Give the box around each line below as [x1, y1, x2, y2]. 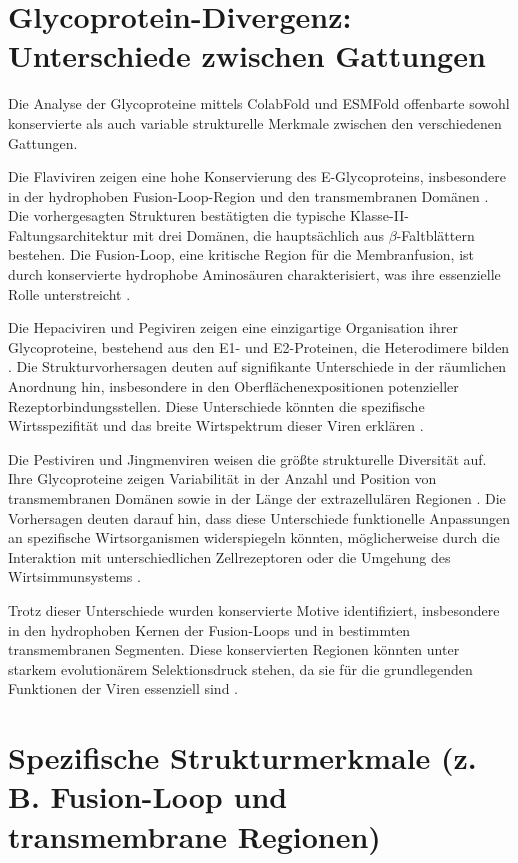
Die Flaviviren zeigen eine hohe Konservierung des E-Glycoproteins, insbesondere [8, 166, 506, 187]
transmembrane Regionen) [8, 815, 381, 856]
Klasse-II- [350, 205, 409, 226]
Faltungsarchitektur [8, 224, 129, 245]
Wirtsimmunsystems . [8, 566, 141, 587]
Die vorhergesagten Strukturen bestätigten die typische [8, 205, 346, 226]
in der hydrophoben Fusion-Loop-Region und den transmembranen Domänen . [8, 185, 489, 206]
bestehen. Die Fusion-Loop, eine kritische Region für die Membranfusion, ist [8, 244, 475, 265]
